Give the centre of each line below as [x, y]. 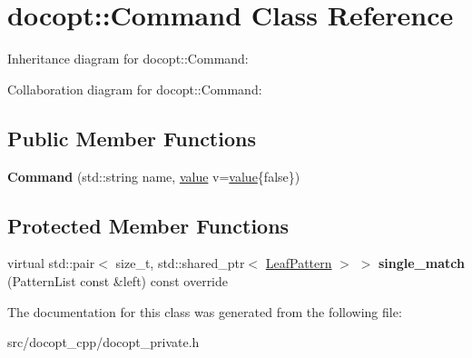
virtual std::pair [51, 263]
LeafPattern [299, 263]
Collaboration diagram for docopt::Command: [135, 89]
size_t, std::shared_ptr [180, 263]
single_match [421, 263]
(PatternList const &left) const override [118, 280]
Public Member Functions [132, 138]
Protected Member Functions [148, 225]
